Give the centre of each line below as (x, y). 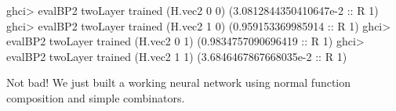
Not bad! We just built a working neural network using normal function (179, 82)
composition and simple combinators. (96, 97)
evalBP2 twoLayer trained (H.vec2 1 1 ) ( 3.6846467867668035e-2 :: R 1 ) (177, 56)
